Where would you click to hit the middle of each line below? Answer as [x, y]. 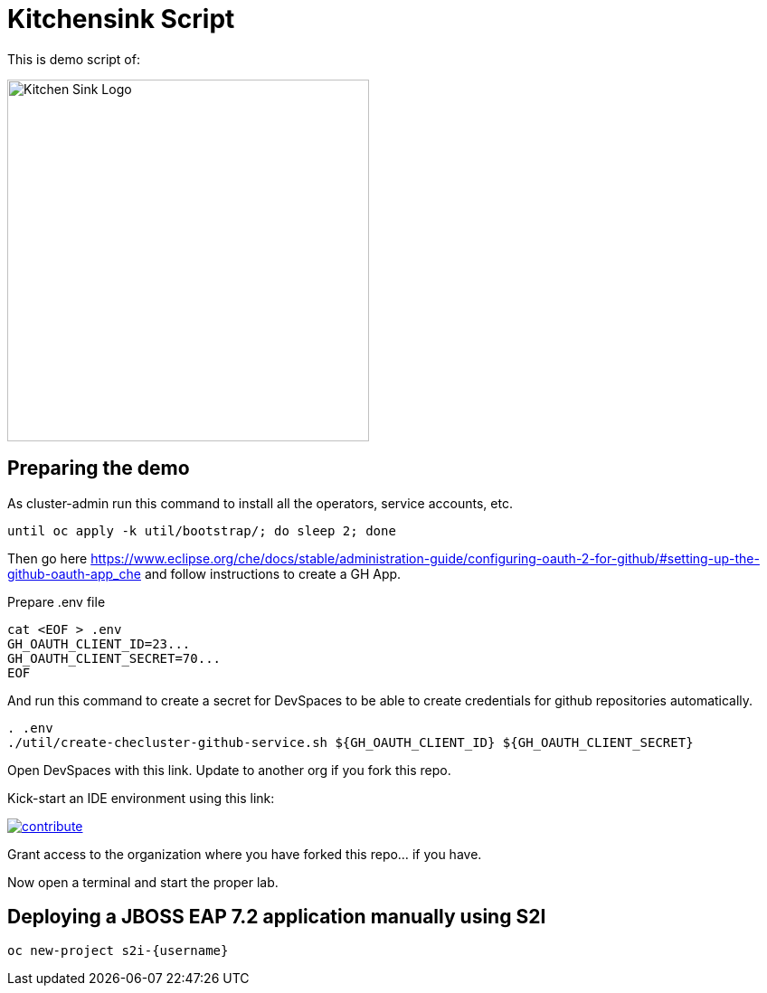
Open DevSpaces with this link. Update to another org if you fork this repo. [229, 770]
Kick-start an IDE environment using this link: [141, 798]
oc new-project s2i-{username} [118, 951]
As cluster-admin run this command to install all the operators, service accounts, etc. [260, 503]
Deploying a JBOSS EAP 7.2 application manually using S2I [277, 917]
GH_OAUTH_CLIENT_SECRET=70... [114, 658]
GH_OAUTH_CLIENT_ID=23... [99, 643]
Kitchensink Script [121, 19]
